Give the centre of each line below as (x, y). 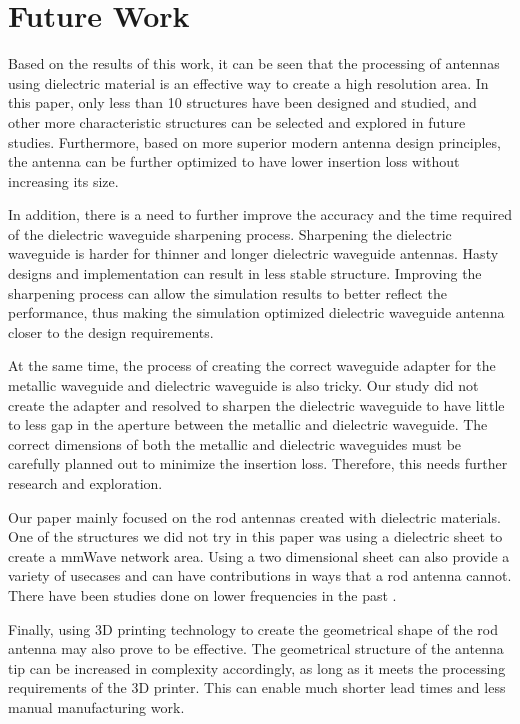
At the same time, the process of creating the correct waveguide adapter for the (252, 365)
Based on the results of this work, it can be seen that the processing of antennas (254, 63)
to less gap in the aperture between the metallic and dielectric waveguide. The (248, 424)
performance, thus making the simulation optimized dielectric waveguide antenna (256, 312)
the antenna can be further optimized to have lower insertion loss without (234, 161)
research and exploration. (85, 483)
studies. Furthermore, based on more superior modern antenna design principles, (254, 141)
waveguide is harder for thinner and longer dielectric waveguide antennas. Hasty (253, 253)
